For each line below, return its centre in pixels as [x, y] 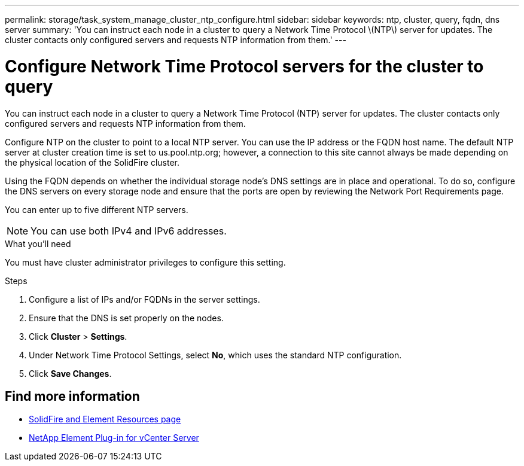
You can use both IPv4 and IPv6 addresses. [129, 231]
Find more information [72, 396]
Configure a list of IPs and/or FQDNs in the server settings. [144, 299]
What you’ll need [38, 243]
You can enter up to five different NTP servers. [97, 209]
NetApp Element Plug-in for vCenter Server [114, 438]
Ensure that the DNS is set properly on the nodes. [126, 318]
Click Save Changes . [70, 373]
